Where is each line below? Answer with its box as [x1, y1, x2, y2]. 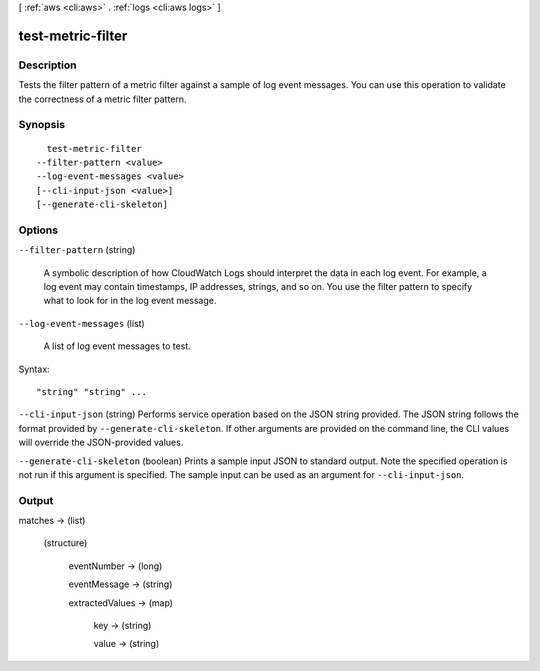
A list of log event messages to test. [43, 340, 192, 352]
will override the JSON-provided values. [18, 436, 184, 449]
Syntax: [18, 363, 50, 375]
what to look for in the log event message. [43, 295, 217, 307]
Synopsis [18, 118, 65, 132]
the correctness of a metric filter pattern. [18, 93, 187, 105]
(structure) [43, 537, 88, 549]
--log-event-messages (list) [18, 317, 145, 329]
